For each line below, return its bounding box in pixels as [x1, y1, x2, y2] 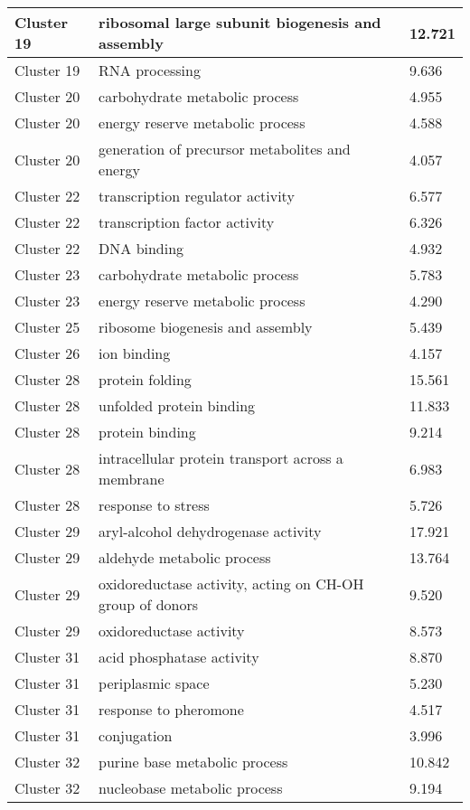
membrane [99, 468, 164, 489]
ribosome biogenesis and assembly [99, 316, 313, 337]
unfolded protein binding [99, 395, 256, 416]
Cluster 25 [14, 316, 80, 337]
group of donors [99, 594, 199, 615]
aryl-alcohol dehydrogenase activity [99, 521, 322, 542]
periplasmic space [99, 673, 210, 693]
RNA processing [99, 60, 201, 80]
